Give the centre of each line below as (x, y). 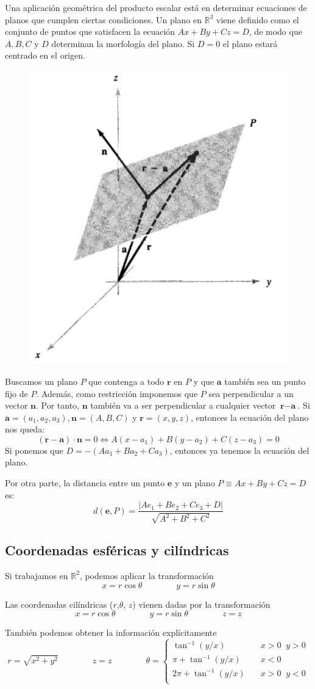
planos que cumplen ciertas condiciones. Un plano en (104, 19)
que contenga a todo (126, 381)
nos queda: (25, 429)
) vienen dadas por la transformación (201, 604)
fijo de (16, 393)
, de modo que (275, 31)
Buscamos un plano (41, 381)
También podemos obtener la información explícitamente (111, 632)
